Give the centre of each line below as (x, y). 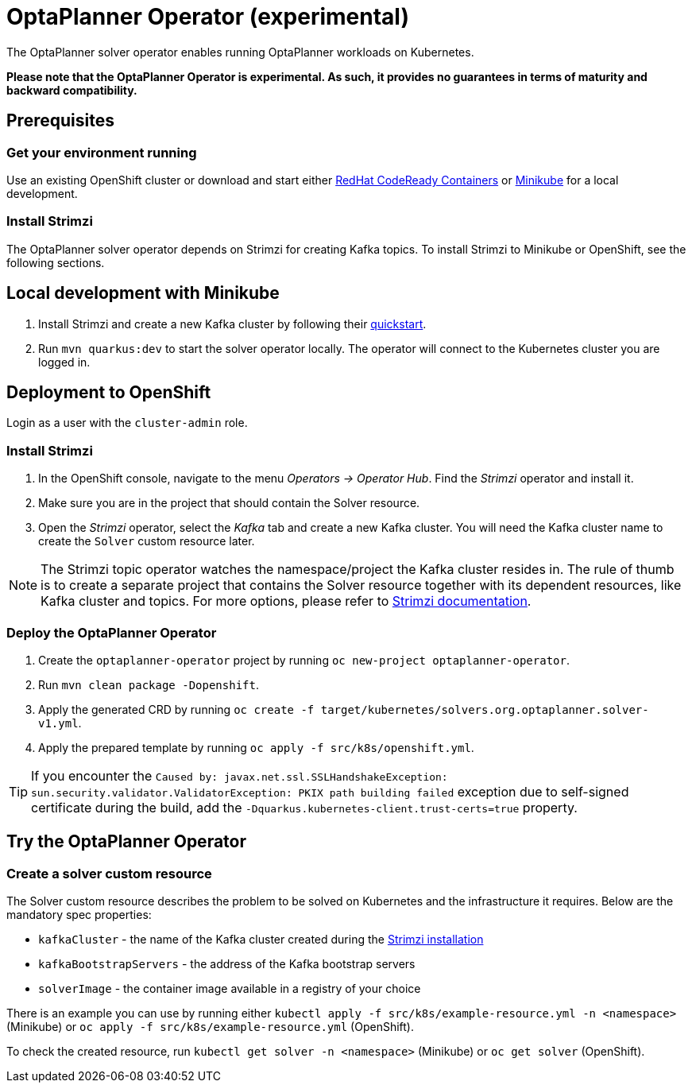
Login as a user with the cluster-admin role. (127, 423)
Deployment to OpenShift (109, 392)
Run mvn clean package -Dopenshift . (149, 684)
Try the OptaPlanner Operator (126, 842)
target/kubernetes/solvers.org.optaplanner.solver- (485, 709)
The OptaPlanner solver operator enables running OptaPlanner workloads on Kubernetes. (240, 52)
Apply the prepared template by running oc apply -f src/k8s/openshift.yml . (256, 747)
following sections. (56, 262)
